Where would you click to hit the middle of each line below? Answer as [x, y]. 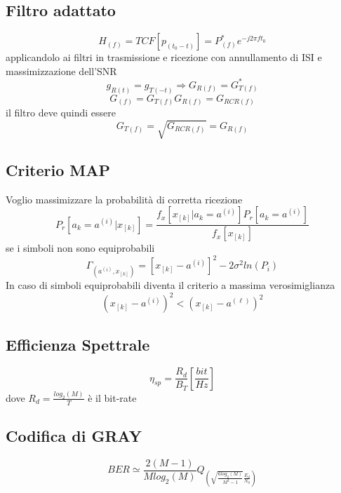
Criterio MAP [58, 169]
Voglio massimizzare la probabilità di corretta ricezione [124, 199]
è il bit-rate [112, 397]
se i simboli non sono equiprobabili [80, 248]
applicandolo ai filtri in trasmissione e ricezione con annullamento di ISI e [164, 57]
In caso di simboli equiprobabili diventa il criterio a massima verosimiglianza [170, 285]
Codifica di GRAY [74, 436]
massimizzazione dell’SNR [61, 70]
